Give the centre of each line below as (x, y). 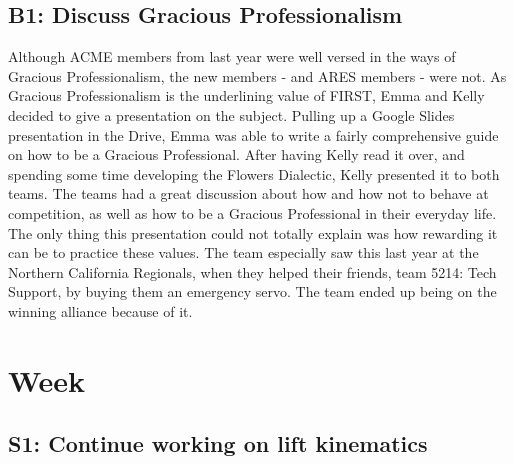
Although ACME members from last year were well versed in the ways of (232, 56)
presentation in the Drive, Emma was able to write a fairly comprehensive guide (253, 134)
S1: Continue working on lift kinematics (218, 443)
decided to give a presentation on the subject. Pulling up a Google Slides (231, 114)
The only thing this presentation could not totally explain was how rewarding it (253, 232)
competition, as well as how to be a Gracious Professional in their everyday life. (252, 212)
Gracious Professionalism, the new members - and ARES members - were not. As (257, 75)
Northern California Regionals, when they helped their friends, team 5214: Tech (252, 271)
